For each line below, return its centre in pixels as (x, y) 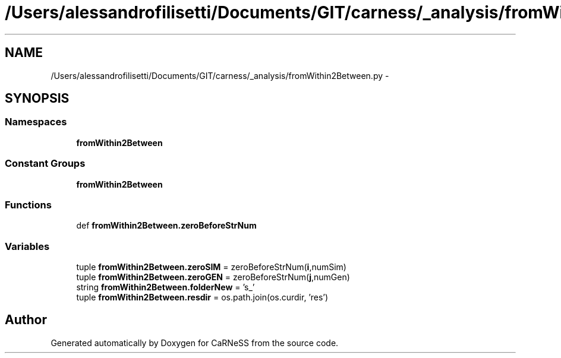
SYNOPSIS (37, 99)
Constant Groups (45, 164)
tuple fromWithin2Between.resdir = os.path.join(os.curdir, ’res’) (202, 297)
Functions (28, 205)
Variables (27, 246)
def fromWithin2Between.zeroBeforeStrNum (166, 226)
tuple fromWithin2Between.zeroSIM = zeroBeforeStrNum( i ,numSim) (211, 267)
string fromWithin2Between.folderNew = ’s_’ (166, 287)
